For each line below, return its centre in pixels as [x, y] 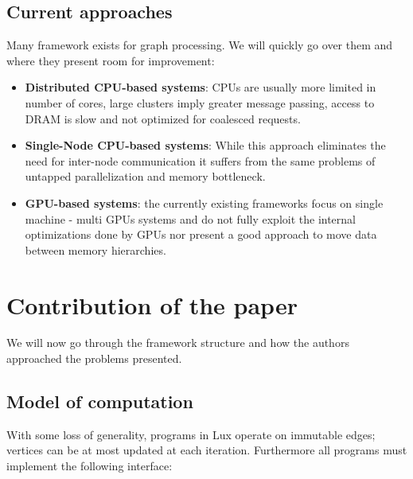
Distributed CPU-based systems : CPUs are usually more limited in [201, 87]
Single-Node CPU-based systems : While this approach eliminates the [205, 145]
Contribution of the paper [152, 304]
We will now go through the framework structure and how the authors [178, 343]
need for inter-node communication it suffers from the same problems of [200, 160]
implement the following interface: [90, 466]
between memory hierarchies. [95, 249]
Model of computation [100, 401]
